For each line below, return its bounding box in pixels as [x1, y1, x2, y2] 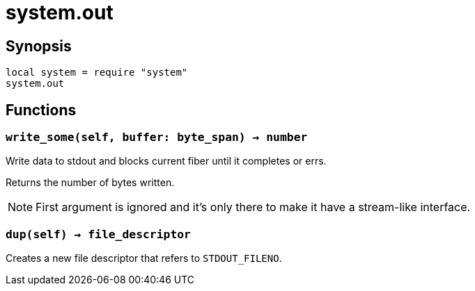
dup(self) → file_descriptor [6, 227, 191, 241]
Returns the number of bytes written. [6, 176, 175, 189]
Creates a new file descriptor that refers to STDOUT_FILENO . [6, 252, 282, 265]
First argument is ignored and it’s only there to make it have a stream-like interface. [36, 200, 471, 215]
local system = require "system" [6, 67, 188, 78]
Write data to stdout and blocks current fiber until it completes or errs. [6, 155, 327, 167]
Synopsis [6, 37, 72, 55]
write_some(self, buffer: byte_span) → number [6, 131, 308, 144]
